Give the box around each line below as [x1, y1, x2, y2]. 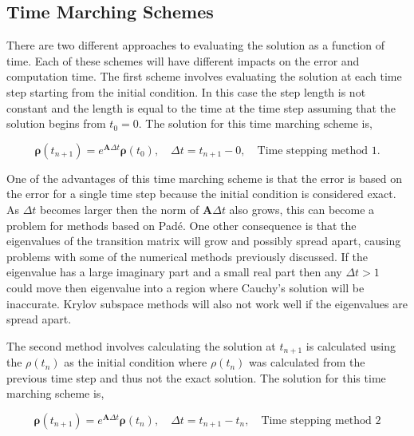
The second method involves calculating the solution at [6, 337, 276, 354]
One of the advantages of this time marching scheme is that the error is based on [6, 169, 403, 186]
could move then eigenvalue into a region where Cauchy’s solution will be [6, 279, 365, 295]
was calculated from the [249, 354, 365, 371]
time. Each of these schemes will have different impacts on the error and [6, 52, 360, 69]
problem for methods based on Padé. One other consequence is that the [6, 216, 357, 233]
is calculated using [306, 337, 396, 354]
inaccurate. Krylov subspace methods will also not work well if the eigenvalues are [6, 295, 408, 311]
